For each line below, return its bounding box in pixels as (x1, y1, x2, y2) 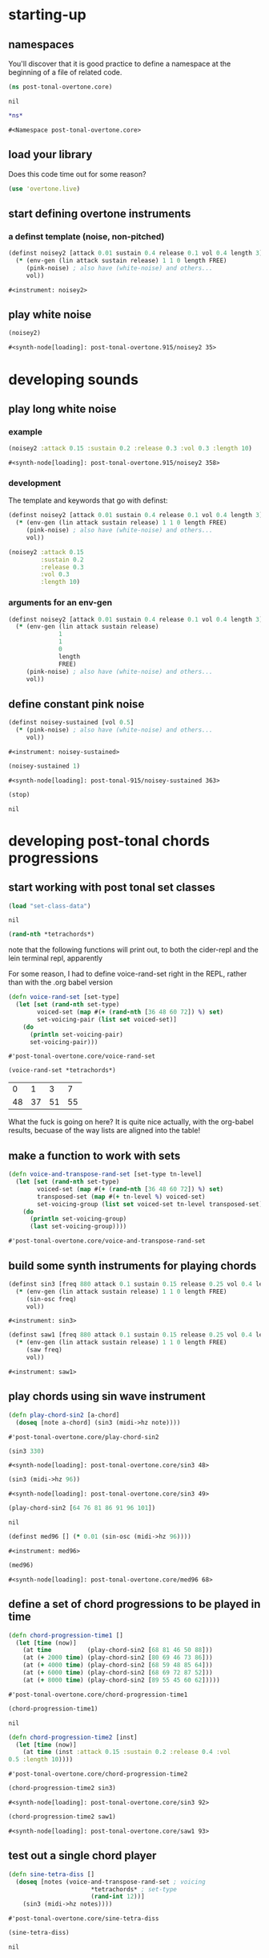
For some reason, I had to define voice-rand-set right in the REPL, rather (8, 969, 247, 979)
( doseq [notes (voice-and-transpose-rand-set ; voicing (15, 1878, 206, 1886)
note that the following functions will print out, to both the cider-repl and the (8, 945, 259, 955)
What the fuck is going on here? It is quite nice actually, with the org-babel (8, 1117, 254, 1127)
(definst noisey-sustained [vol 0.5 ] (8, 719, 134, 727)
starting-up (8, 6, 86, 24)
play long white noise (8, 402, 117, 415)
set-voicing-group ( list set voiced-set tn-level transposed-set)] (37, 1200, 267, 1208)
